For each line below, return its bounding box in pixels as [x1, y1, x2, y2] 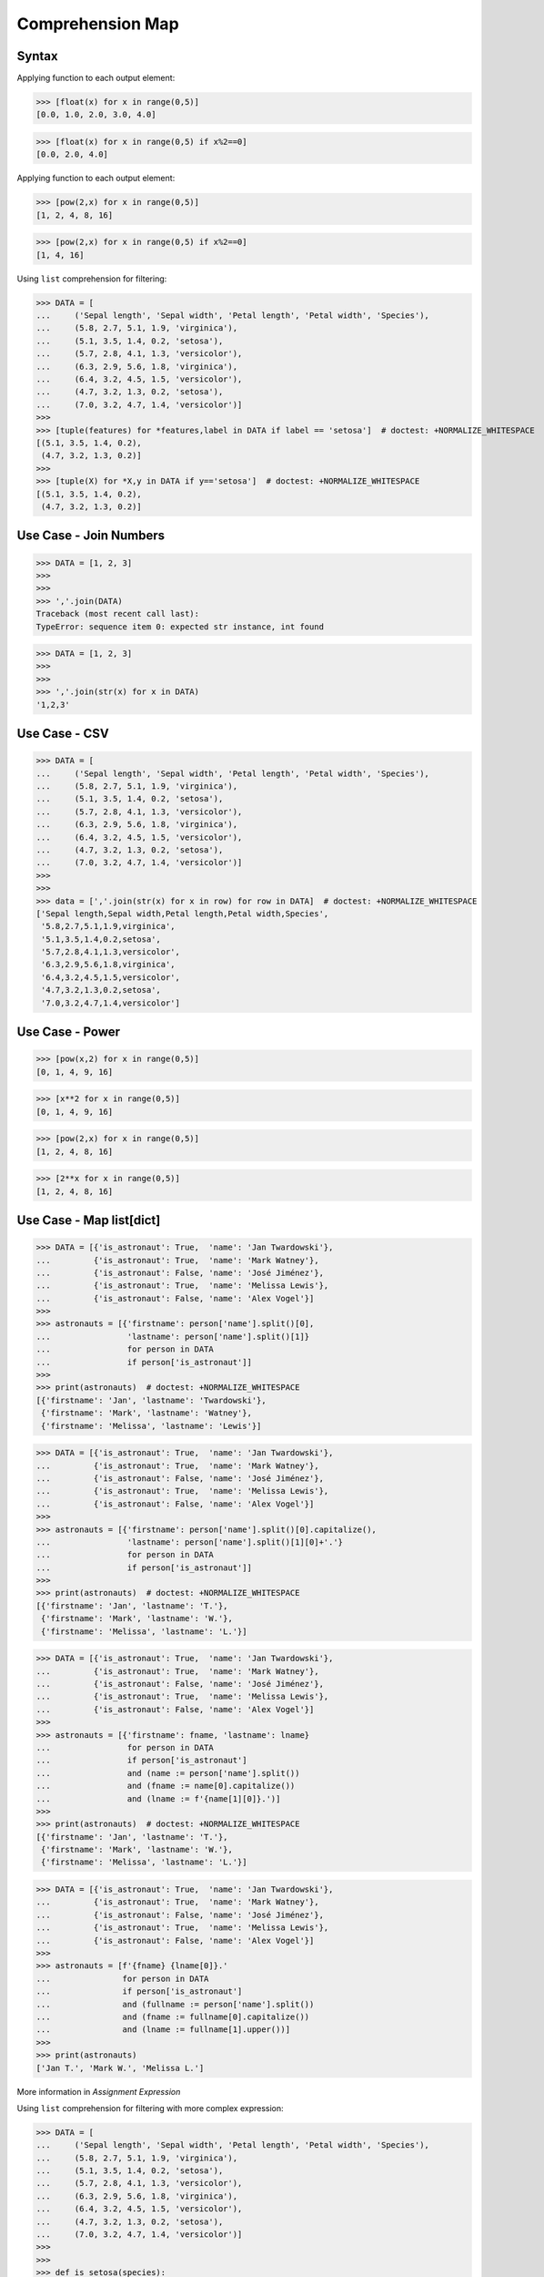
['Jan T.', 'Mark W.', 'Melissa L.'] [35, 2063, 205, 2073]
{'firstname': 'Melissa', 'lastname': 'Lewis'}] [41, 1421, 262, 1431]
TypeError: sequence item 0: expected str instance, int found [35, 621, 325, 632]
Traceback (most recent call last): [35, 608, 200, 619]
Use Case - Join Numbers [16, 528, 166, 544]
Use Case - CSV [16, 726, 109, 741]
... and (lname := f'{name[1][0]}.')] [35, 1793, 281, 1803]
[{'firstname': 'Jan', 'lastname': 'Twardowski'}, [35, 1394, 267, 1405]
